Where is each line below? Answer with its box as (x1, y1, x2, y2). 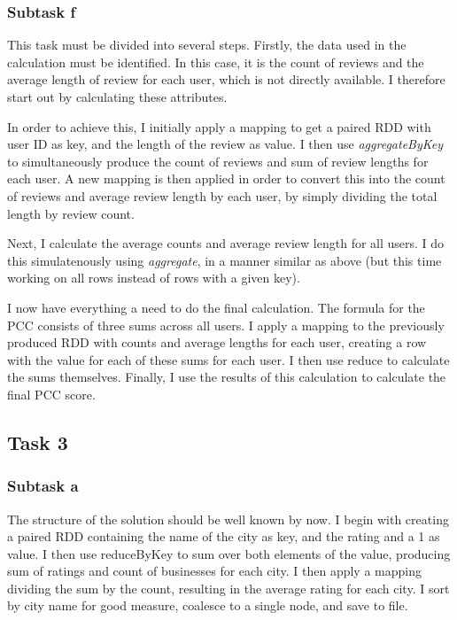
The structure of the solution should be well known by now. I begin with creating (7, 509, 449, 528)
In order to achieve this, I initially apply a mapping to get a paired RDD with (7, 117, 431, 136)
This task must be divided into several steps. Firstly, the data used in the (7, 35, 407, 54)
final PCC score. (7, 384, 96, 403)
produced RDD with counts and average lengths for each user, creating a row (7, 333, 427, 352)
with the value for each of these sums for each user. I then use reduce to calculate (7, 350, 450, 368)
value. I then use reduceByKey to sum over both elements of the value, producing (7, 544, 451, 562)
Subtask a (7, 475, 79, 497)
